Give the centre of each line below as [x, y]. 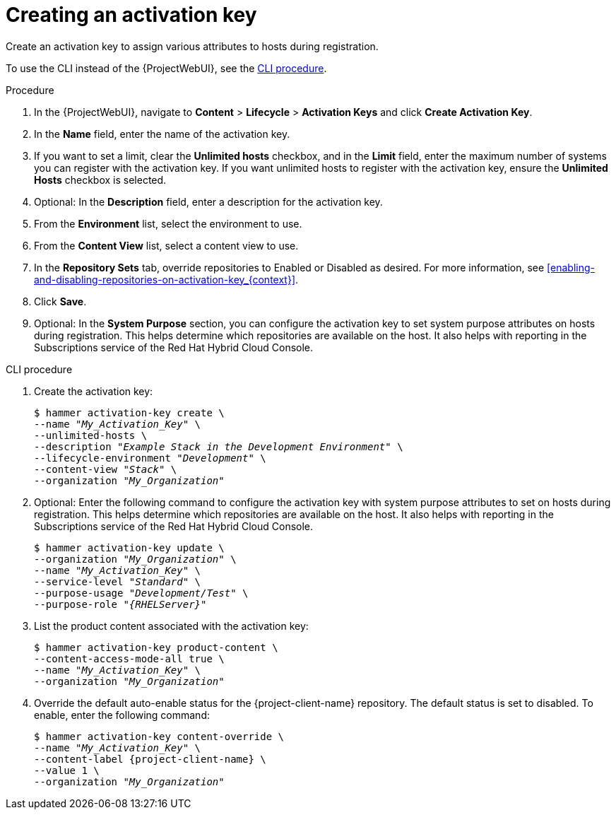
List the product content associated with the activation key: [171, 626]
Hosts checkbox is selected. [100, 180]
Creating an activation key [131, 15]
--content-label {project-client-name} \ [150, 759]
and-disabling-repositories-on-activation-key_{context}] [165, 279]
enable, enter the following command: [122, 715]
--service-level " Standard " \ [118, 581]
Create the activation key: [94, 391]
